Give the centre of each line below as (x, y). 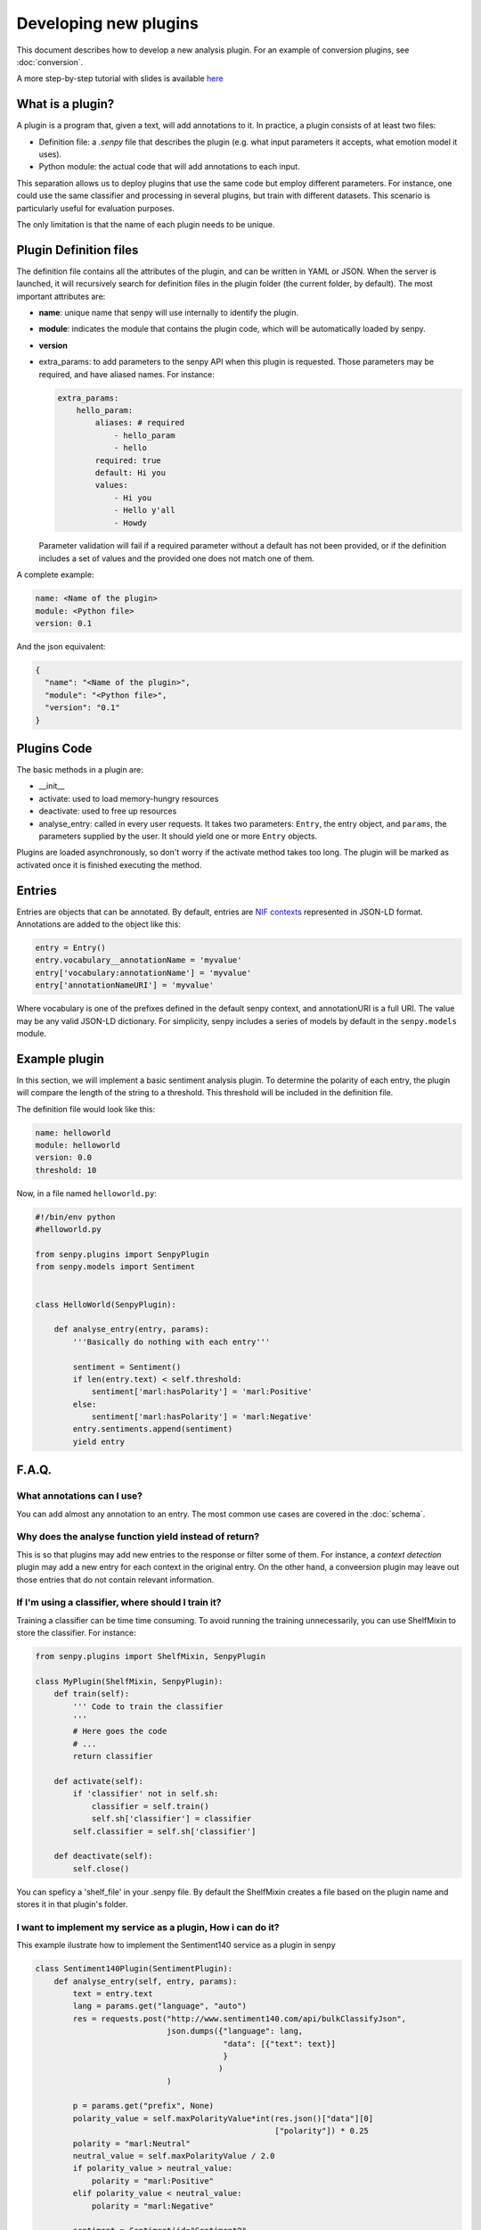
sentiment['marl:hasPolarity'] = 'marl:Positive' (202, 1392)
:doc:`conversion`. (50, 62)
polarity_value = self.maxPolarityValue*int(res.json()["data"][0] (223, 2118)
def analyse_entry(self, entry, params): (146, 1981)
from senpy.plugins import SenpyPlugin (122, 1255)
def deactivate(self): (103, 1856)
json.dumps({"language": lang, (235, 2031)
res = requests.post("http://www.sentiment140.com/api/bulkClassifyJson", (240, 2019)
